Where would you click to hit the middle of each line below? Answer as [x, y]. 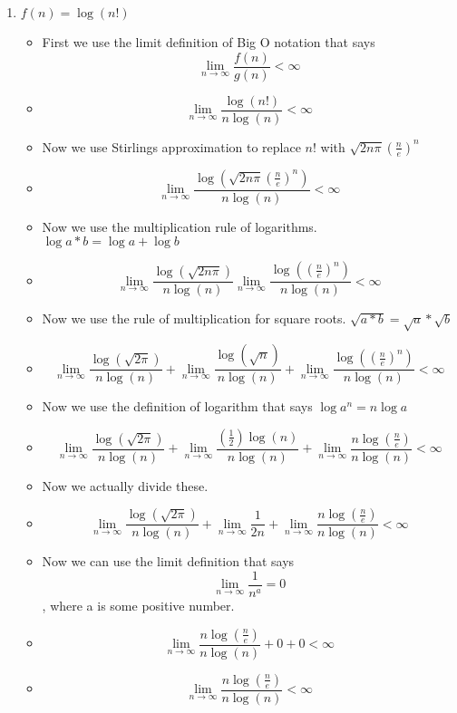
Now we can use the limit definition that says [168, 561]
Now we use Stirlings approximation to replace [171, 146]
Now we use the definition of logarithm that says [177, 406]
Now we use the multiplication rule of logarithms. [180, 226]
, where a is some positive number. [138, 606]
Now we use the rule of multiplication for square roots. [194, 318]
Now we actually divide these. [125, 485]
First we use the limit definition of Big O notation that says [209, 42]
